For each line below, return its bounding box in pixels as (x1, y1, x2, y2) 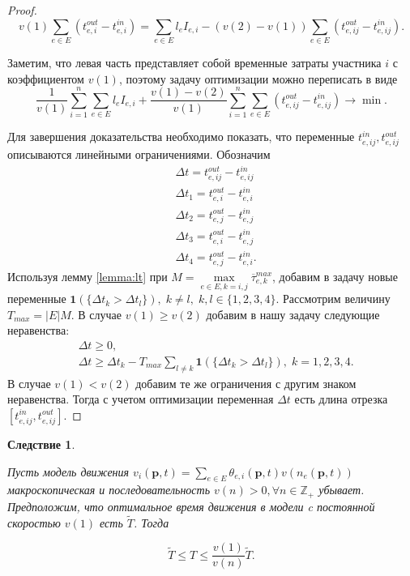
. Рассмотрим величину (275, 290, 391, 307)
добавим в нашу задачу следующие (206, 305, 380, 322)
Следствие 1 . (7, 435, 75, 452)
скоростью (7, 514, 61, 531)
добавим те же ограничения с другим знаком (135, 374, 357, 391)
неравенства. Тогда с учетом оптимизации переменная (7, 390, 274, 407)
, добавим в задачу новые (272, 267, 398, 284)
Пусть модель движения (7, 463, 130, 480)
